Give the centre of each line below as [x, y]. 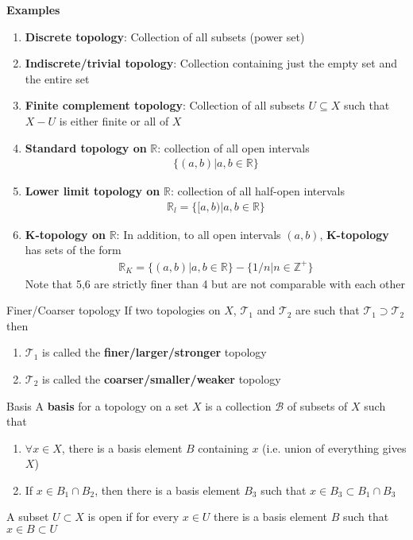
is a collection [238, 405]
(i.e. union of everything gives [334, 447]
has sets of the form [73, 250]
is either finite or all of [114, 120]
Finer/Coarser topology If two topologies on [114, 310]
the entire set [57, 78]
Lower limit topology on [93, 191]
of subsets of [317, 405]
